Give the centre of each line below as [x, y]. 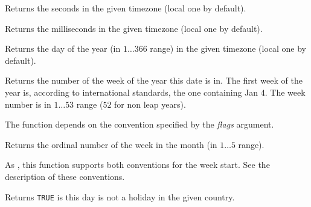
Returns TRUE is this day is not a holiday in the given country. [120, 196]
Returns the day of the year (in [63, 48]
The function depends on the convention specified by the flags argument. [139, 124]
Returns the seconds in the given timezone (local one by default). [126, 8]
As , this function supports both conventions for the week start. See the [137, 165]
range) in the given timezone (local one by [228, 48]
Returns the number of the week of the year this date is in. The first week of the [154, 80]
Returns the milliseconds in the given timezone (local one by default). [134, 28]
